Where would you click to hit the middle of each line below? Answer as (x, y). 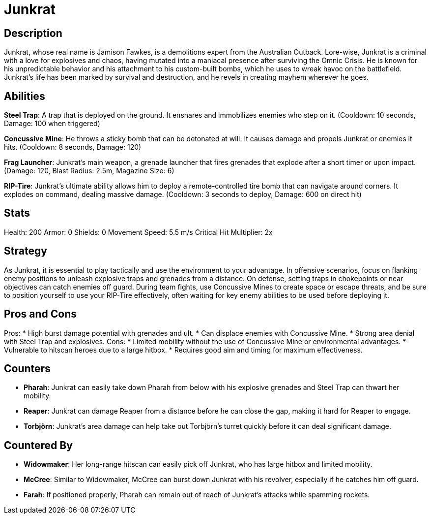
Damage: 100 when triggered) (52, 124)
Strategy (26, 251)
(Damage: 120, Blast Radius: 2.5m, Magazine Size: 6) (89, 171)
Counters (27, 368)
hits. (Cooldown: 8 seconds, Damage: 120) (73, 147)
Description (33, 33)
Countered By (38, 445)
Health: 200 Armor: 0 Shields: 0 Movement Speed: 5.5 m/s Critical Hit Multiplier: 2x (138, 232)
